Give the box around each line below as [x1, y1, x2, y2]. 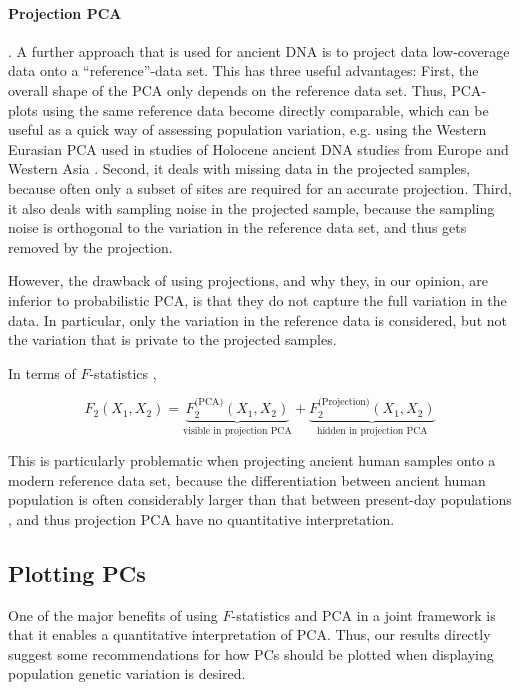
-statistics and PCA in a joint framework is [231, 604, 496, 625]
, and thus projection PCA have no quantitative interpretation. [8, 508, 395, 529]
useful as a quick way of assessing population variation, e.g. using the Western [8, 119, 487, 140]
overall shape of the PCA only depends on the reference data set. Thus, [8, 79, 447, 100]
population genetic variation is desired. [8, 663, 246, 684]
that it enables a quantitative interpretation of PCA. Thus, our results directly [8, 624, 491, 645]
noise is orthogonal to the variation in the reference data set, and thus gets [8, 217, 467, 238]
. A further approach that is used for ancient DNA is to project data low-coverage [8, 40, 510, 61]
